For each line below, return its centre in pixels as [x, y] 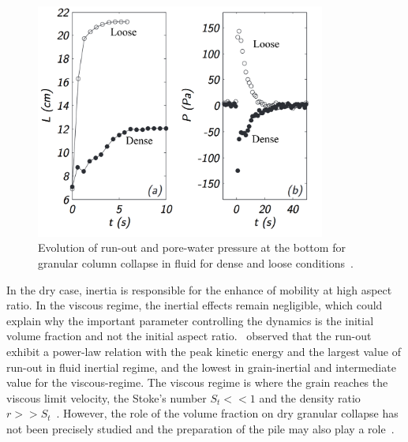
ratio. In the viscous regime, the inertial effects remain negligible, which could [195, 305]
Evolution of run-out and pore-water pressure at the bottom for [192, 247]
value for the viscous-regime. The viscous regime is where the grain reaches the [197, 382]
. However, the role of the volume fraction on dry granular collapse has [227, 413]
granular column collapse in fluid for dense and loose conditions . [196, 262]
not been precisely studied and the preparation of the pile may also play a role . [200, 428]
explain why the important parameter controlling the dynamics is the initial [190, 320]
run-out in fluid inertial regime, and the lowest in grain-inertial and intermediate [201, 367]
